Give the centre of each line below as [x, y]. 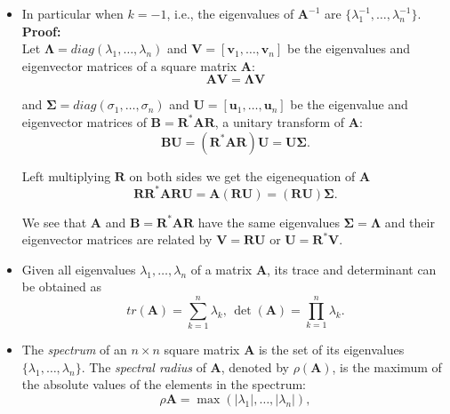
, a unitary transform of [280, 121]
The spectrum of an [74, 350]
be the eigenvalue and [349, 104]
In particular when [72, 13]
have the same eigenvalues [269, 222]
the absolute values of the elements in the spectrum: [164, 384]
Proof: [41, 31]
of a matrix [221, 269]
